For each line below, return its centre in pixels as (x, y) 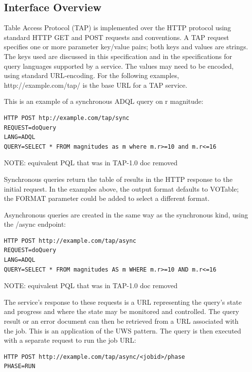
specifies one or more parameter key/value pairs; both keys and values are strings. (126, 47)
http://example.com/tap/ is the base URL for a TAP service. (96, 85)
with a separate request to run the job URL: (70, 340)
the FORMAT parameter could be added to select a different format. (107, 198)
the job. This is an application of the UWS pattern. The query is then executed (123, 330)
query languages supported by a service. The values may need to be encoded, (119, 66)
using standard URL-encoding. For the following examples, (91, 75)
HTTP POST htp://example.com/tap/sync (67, 118)
